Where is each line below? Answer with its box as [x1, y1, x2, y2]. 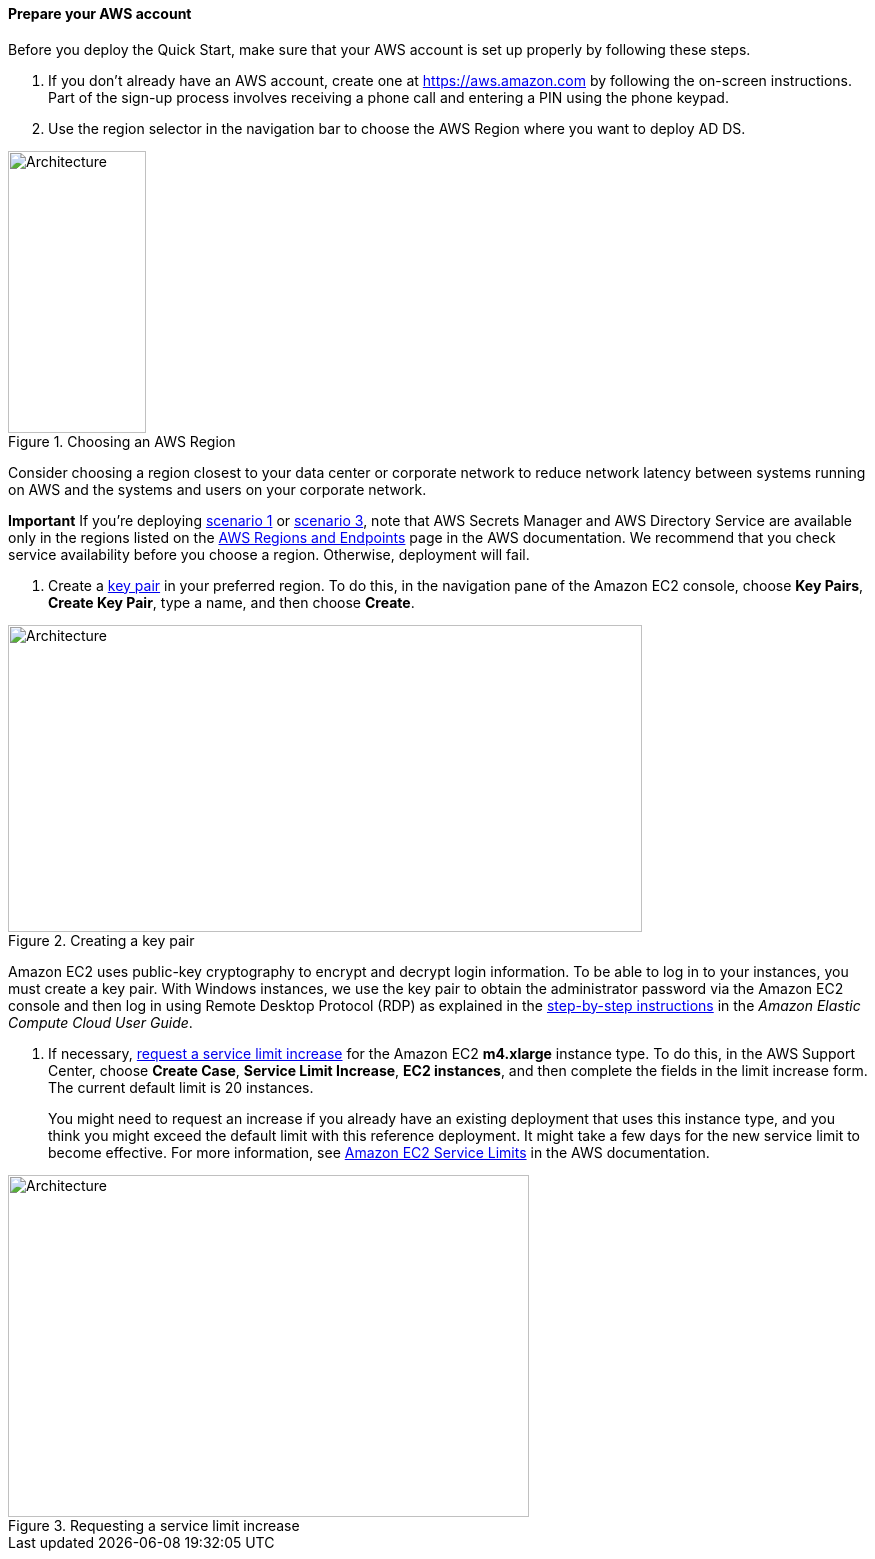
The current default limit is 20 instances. [48, 1078, 314, 1096]
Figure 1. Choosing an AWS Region [8, 432, 236, 450]
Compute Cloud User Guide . [8, 1013, 193, 1031]
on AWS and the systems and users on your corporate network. [8, 480, 427, 498]
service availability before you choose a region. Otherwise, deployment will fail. [8, 545, 530, 563]
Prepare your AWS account [8, 5, 192, 22]
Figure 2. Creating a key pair [8, 931, 195, 949]
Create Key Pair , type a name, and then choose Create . [48, 593, 415, 611]
